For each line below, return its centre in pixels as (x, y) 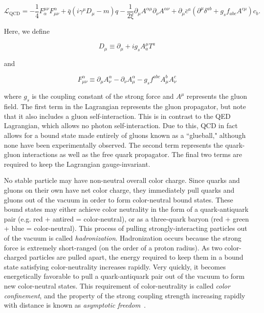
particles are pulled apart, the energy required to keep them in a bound (136, 257)
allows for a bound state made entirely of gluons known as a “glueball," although (125, 135)
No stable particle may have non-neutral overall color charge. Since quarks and (122, 180)
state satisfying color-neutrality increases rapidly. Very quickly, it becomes (115, 266)
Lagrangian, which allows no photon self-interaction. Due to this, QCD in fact (121, 125)
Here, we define (27, 31)
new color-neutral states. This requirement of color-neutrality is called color (117, 285)
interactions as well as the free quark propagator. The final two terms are (132, 154)
